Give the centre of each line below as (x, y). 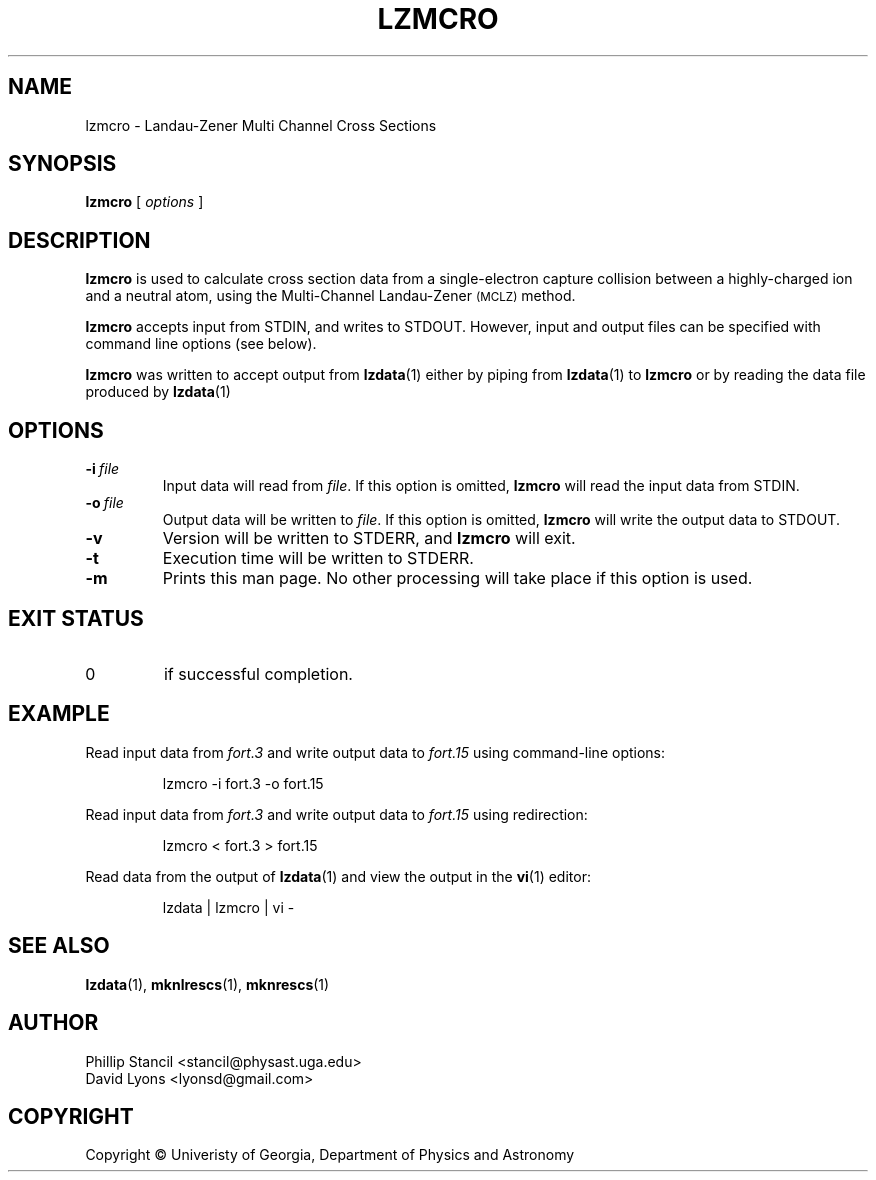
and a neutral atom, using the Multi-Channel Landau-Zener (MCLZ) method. (330, 296)
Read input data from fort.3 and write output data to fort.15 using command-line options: (375, 752)
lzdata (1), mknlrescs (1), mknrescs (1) (207, 984)
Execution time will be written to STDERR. (318, 558)
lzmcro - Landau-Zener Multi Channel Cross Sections (261, 125)
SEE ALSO (59, 946)
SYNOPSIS (62, 164)
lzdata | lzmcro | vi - (228, 907)
